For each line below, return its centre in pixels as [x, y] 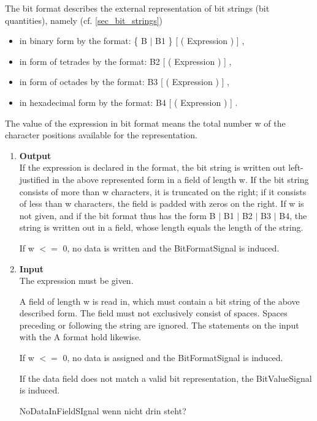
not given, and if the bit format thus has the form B [117, 215]
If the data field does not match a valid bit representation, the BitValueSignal [166, 378]
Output [35, 155]
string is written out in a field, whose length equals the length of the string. [161, 227]
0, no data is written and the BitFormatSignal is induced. [171, 248]
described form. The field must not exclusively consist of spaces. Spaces [153, 313]
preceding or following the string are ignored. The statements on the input [159, 325]
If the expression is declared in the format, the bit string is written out [152, 167]
